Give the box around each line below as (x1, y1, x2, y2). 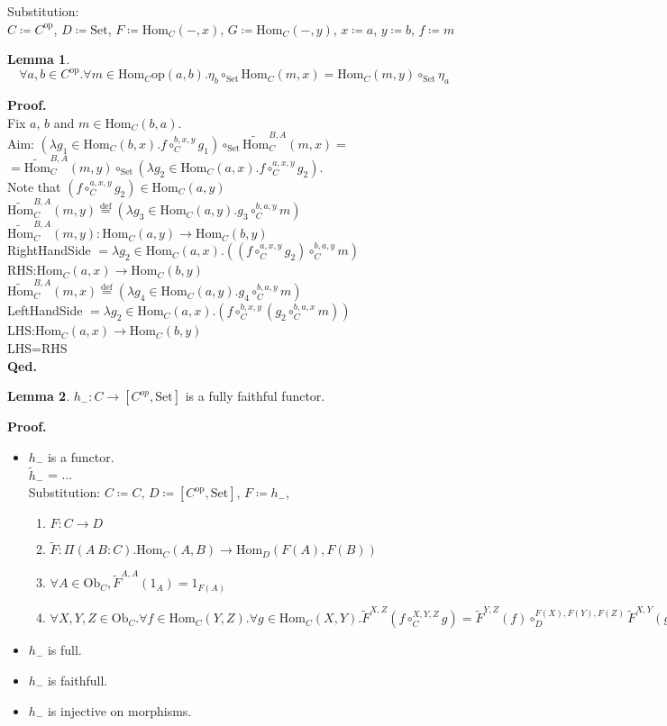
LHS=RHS (7, 339, 68, 358)
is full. (47, 640, 82, 659)
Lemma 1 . (7, 50, 70, 68)
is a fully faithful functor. (185, 386, 325, 405)
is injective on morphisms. (47, 701, 192, 720)
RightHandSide (7, 240, 91, 259)
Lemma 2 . (7, 386, 70, 405)
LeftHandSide (7, 301, 83, 320)
